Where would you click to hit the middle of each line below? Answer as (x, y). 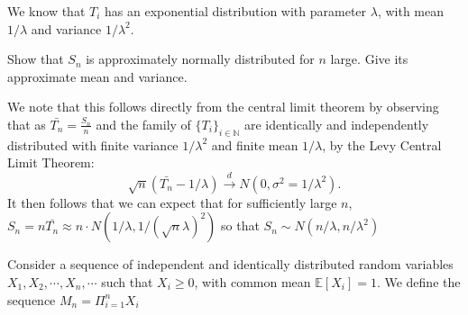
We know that (46, 11)
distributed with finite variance (93, 144)
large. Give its (369, 59)
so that (240, 225)
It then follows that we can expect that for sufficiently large (172, 202)
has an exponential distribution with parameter (236, 11)
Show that (36, 59)
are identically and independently (336, 124)
